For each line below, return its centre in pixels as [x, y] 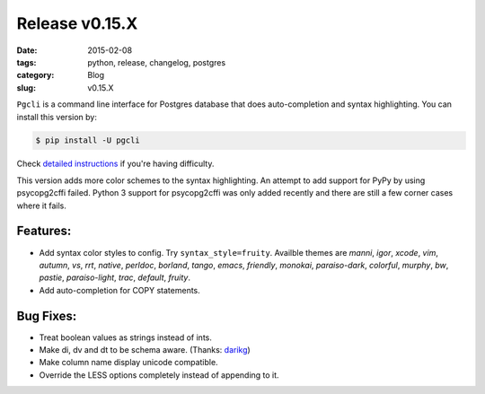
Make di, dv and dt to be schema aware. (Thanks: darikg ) [145, 350]
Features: [44, 231]
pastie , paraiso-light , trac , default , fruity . [115, 277]
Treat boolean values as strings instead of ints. [126, 337]
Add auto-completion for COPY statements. [120, 290]
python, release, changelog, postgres [157, 62]
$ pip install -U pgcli [88, 140]
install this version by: [57, 117]
